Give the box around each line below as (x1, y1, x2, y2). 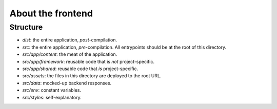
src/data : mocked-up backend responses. (22, 80, 112, 86)
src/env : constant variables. (22, 87, 82, 93)
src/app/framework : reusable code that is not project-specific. (22, 58, 155, 64)
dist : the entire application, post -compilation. (22, 37, 117, 43)
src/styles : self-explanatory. (22, 94, 82, 100)
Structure (9, 23, 43, 32)
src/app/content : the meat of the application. (22, 51, 117, 57)
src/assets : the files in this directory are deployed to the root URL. (22, 73, 162, 79)
